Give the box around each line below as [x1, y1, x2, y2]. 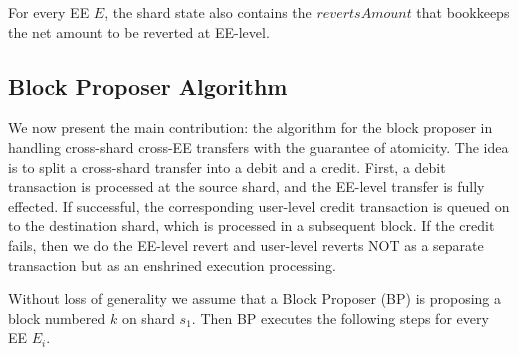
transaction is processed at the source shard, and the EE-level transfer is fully [8, 176, 485, 197]
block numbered [8, 307, 106, 328]
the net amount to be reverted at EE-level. [8, 21, 270, 42]
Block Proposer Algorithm [8, 70, 288, 101]
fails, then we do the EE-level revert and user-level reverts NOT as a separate [8, 234, 484, 255]
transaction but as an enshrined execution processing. [8, 254, 336, 275]
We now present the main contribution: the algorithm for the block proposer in [8, 117, 493, 138]
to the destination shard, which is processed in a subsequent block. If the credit [8, 215, 495, 236]
